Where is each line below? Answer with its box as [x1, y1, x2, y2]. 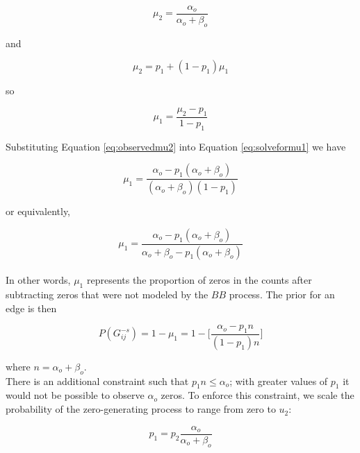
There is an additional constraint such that [6, 373, 189, 388]
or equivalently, [6, 204, 71, 219]
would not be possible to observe [6, 388, 145, 402]
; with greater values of [229, 373, 328, 388]
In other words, [6, 273, 71, 287]
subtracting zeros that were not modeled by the [6, 287, 208, 301]
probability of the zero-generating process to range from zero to [6, 402, 276, 416]
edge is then [6, 300, 57, 315]
